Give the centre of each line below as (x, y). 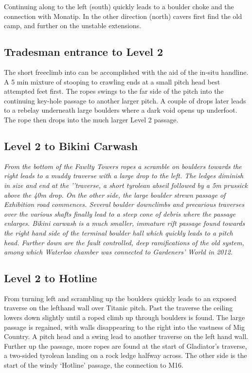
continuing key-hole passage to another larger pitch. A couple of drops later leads (125, 100)
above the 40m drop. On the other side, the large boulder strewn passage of (115, 195)
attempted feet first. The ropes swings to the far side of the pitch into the (114, 91)
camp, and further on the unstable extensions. (72, 25)
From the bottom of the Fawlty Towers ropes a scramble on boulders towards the (123, 166)
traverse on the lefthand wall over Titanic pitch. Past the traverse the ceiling (118, 308)
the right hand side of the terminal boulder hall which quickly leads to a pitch (118, 232)
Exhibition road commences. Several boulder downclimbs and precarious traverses (124, 204)
